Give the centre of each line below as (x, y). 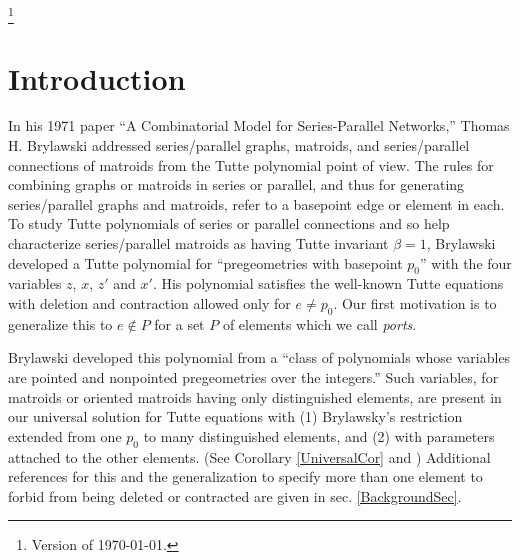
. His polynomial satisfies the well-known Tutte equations (328, 283)
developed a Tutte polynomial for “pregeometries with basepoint (205, 262)
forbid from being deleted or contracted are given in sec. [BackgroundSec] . (235, 495)
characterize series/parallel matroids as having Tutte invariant (198, 243)
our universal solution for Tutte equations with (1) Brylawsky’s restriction (235, 416)
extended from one (65, 435)
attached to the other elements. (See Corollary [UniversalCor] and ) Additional (249, 456)
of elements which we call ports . (319, 323)
